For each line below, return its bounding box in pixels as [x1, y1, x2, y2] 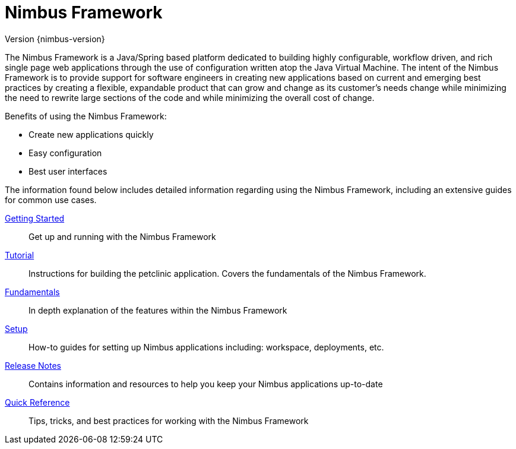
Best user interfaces [29, 166, 107, 176]
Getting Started [5, 213, 65, 223]
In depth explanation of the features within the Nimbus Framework [29, 305, 287, 315]
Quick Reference [5, 397, 70, 407]
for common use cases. [5, 194, 97, 205]
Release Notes [5, 360, 61, 371]
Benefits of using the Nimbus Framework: [5, 110, 167, 121]
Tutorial [5, 249, 34, 260]
